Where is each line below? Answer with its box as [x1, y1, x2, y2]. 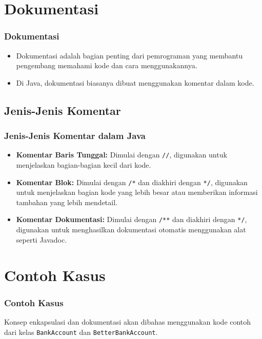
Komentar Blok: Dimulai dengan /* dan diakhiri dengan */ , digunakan [16, 176, 248, 187]
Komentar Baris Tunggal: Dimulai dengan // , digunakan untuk [16, 149, 227, 160]
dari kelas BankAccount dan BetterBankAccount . [4, 326, 158, 337]
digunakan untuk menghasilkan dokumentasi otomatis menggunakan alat [16, 224, 246, 235]
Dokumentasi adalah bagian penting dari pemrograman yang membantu [16, 50, 243, 61]
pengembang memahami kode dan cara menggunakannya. [16, 60, 197, 71]
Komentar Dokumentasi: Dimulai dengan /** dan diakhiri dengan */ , [16, 214, 247, 225]
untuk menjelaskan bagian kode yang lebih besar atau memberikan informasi [16, 187, 258, 197]
